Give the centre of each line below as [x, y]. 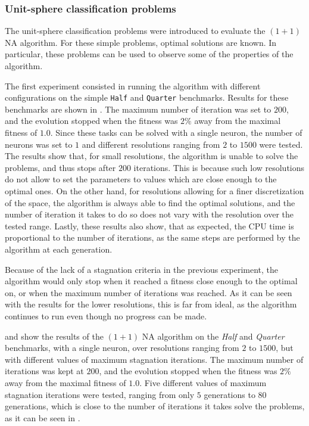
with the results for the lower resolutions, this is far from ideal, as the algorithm [151, 304]
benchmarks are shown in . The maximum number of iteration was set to [138, 109]
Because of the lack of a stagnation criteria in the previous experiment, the [142, 269]
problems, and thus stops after [60, 167]
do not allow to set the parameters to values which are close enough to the [141, 179]
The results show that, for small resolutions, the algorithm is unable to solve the [152, 156]
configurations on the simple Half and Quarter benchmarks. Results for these [147, 97]
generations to [230, 394]
